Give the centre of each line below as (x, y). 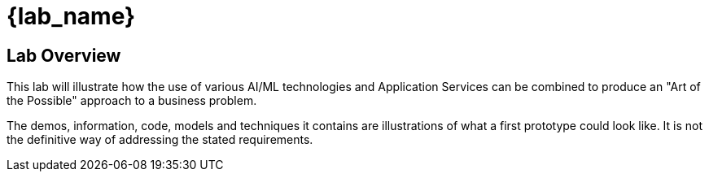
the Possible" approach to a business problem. (132, 101)
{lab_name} (71, 16)
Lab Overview (64, 55)
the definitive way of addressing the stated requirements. (160, 140)
